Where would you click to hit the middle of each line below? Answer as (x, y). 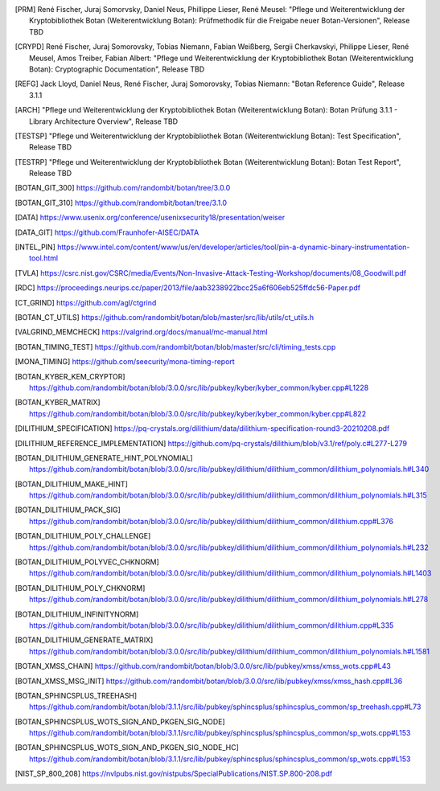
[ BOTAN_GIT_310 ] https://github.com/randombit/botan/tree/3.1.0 (121, 203)
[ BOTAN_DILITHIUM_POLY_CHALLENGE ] (83, 536)
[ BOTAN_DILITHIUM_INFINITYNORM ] (77, 614)
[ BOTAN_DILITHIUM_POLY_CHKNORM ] (80, 588)
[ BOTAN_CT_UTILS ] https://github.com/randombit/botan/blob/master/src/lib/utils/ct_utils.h (164, 317)
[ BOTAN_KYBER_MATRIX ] (58, 403)
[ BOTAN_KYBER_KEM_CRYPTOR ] (70, 376)
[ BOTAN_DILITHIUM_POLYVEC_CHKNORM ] (87, 562)
